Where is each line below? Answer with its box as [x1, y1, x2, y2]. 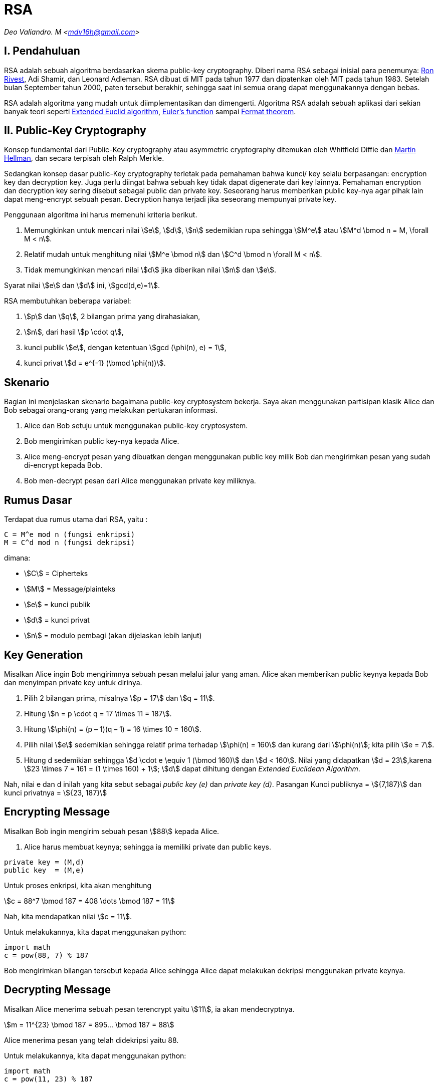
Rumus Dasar [4, 493, 72, 506]
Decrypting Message [4, 983, 111, 996]
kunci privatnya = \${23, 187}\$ [4, 788, 107, 797]
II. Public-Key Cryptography [4, 124, 146, 137]
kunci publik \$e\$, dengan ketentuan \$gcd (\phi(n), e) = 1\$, [24, 343, 227, 352]
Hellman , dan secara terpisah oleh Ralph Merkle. [4, 154, 164, 163]
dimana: [4, 554, 31, 563]
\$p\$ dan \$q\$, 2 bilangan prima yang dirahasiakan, [24, 312, 200, 321]
